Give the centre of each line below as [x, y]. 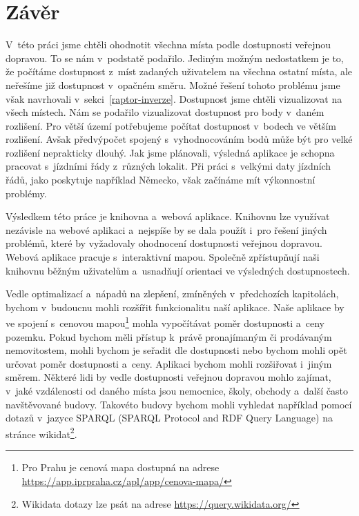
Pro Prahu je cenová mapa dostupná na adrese [120, 467]
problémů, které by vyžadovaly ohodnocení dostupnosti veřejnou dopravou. [164, 243]
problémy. [26, 193]
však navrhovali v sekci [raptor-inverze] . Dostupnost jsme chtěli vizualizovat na [174, 98]
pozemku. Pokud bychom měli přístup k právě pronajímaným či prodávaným [169, 336]
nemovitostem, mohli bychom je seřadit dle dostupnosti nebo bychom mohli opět [176, 350]
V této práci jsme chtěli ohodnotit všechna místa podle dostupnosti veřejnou [168, 44]
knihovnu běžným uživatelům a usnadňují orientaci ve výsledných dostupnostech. [178, 270]
